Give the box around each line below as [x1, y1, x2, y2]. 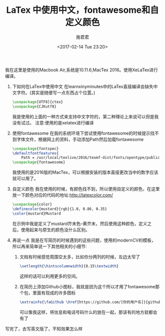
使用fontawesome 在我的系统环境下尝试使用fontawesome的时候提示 [12, 130, 151, 136]
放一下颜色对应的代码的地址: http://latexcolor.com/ [12, 192, 113, 198]
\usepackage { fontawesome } [12, 160, 65, 165]
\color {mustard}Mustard [12, 211, 61, 216]
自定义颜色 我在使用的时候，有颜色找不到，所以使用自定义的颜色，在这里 [12, 186, 160, 192]
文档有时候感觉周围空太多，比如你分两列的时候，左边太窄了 [19, 254, 140, 260]
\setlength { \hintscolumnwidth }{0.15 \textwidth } [19, 264, 119, 269]
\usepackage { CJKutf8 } [12, 104, 57, 109]
